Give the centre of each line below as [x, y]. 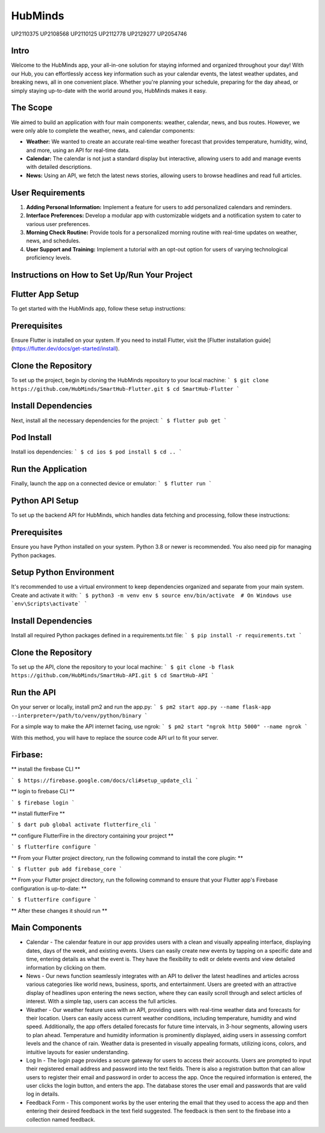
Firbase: [27, 755]
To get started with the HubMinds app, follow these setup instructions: [98, 309]
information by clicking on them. [66, 967]
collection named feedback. [61, 1119]
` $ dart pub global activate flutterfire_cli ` [84, 825]
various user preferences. [58, 224]
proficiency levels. [49, 258]
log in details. [43, 1094]
